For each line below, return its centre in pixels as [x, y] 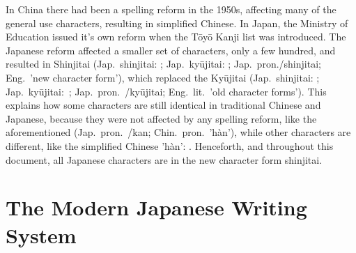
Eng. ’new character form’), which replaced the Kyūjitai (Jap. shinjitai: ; [163, 77]
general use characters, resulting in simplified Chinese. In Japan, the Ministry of [177, 23]
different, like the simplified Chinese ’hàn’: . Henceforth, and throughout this [170, 145]
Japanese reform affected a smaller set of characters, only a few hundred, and [171, 50]
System [41, 235]
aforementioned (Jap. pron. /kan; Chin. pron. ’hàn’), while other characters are [178, 132]
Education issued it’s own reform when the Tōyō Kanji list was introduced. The [176, 37]
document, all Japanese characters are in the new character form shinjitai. [164, 159]
